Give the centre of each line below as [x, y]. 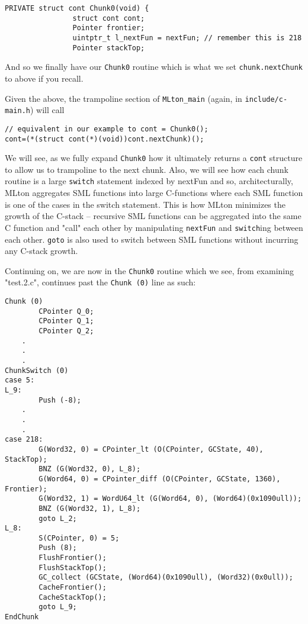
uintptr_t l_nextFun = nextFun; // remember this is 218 [187, 38]
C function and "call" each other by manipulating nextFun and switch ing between [154, 227]
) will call [47, 110]
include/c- [266, 99]
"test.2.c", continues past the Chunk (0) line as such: [100, 282]
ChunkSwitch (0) [37, 370]
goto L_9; [58, 607]
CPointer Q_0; [66, 311]
